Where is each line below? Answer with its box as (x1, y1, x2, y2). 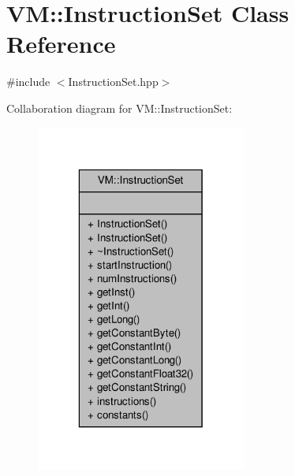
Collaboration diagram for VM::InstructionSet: (6, 99, 233, 116)
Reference (6, 28, 116, 60)
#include (6, 73, 50, 90)
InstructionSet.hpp (68, 73, 159, 90)
